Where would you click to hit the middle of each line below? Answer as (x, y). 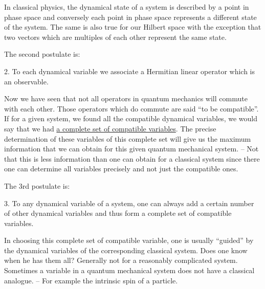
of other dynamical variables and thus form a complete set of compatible (118, 213)
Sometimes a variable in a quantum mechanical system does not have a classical (129, 270)
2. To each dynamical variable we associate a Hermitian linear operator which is (129, 71)
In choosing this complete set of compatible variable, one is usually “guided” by (129, 240)
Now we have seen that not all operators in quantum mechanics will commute (126, 98)
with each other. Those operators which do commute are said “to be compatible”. (131, 108)
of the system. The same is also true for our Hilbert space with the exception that (133, 27)
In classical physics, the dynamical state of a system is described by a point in (127, 7)
